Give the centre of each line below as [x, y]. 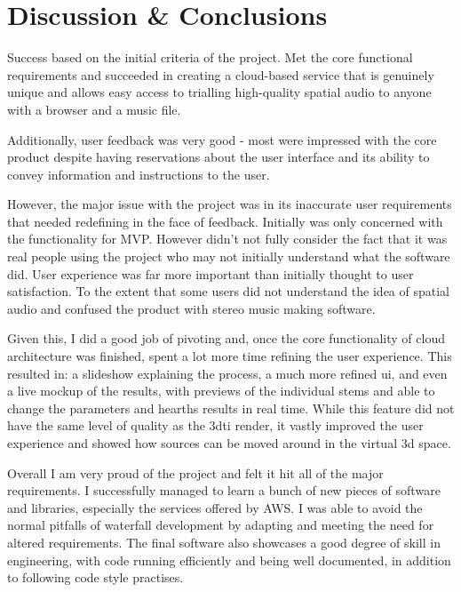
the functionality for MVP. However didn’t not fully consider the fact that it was [227, 239]
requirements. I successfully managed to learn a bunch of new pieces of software [224, 490]
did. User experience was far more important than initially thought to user [211, 273]
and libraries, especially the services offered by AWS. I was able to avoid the [215, 507]
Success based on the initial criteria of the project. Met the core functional [210, 57]
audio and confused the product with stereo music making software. [191, 308]
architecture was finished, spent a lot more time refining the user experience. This [230, 356]
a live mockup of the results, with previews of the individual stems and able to [221, 391]
